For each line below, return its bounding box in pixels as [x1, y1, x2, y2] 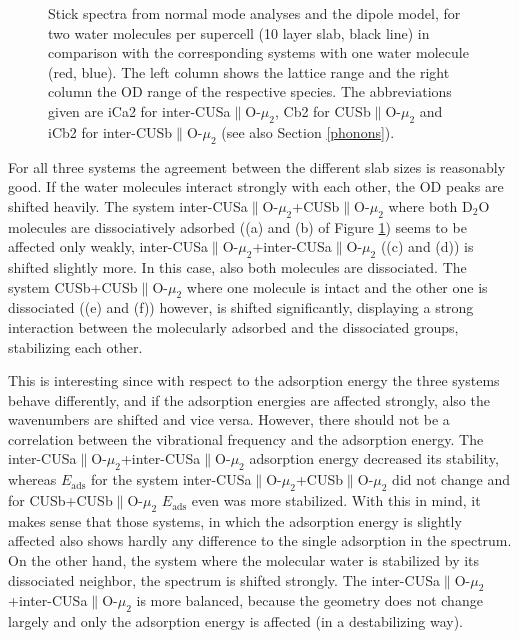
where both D [388, 195, 473, 216]
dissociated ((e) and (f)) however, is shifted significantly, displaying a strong [8, 297, 474, 318]
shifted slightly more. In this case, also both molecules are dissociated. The [8, 256, 467, 277]
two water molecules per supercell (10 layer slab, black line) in [48, 22, 430, 43]
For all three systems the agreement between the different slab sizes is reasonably [8, 156, 506, 177]
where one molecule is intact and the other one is [186, 276, 488, 297]
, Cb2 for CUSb [274, 100, 371, 121]
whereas [8, 469, 57, 490]
